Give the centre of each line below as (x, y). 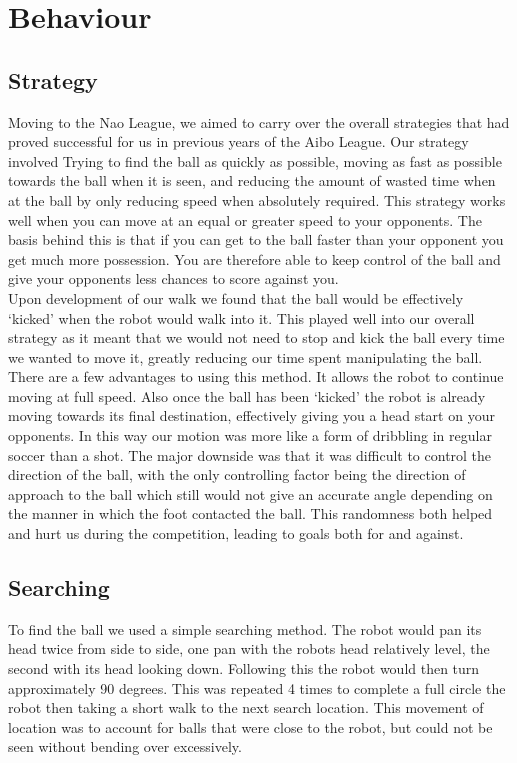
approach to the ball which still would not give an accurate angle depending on (250, 493)
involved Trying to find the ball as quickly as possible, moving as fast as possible (255, 160)
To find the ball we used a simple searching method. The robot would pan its (245, 628)
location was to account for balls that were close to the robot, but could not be (250, 726)
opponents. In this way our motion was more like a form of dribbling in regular (250, 435)
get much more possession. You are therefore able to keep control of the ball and (254, 258)
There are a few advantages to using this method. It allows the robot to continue (256, 376)
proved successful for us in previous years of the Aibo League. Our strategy (238, 141)
